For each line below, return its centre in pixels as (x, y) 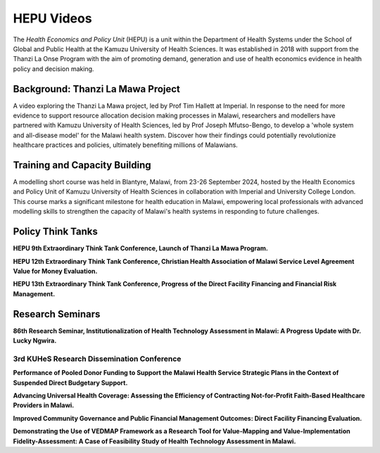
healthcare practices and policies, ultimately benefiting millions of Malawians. (126, 145)
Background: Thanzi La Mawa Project (97, 89)
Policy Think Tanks (55, 232)
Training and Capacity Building (82, 165)
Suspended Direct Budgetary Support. (70, 383)
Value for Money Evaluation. (55, 271)
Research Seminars (57, 314)
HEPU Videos (52, 18)
